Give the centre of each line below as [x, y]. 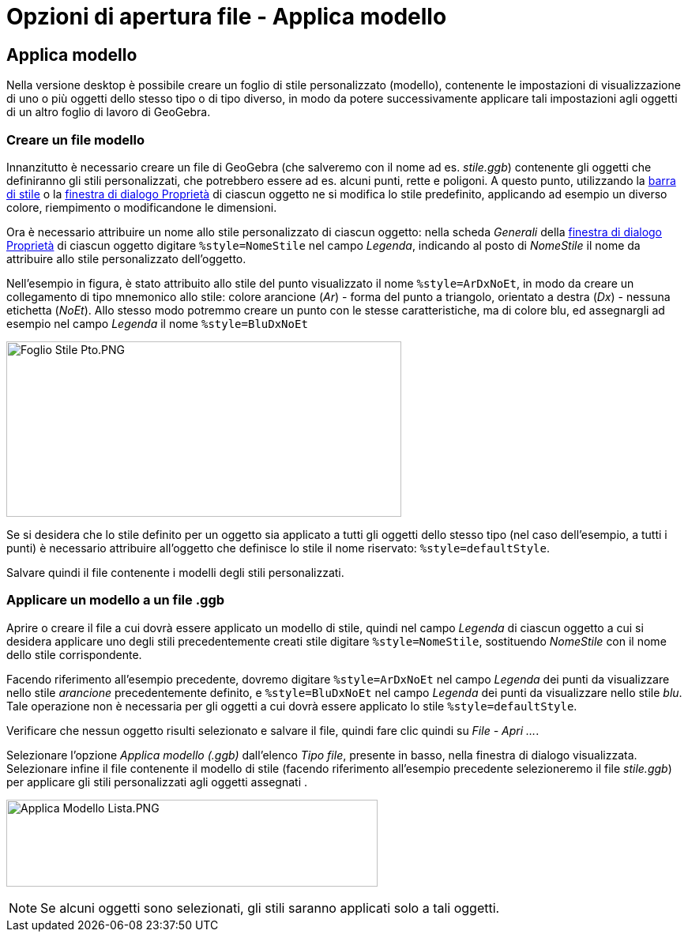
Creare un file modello [75, 139]
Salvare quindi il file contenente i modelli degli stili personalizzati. [175, 572]
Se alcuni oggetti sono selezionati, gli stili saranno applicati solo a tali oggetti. [270, 908]
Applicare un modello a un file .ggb [116, 600]
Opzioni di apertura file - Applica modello [227, 17]
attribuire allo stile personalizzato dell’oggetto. [126, 258]
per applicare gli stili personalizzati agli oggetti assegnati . [157, 782]
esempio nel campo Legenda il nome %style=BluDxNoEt [157, 323]
